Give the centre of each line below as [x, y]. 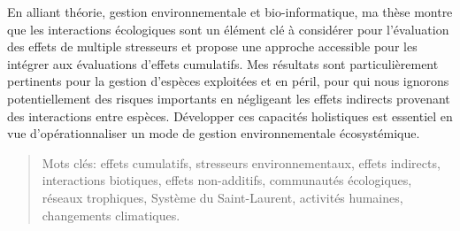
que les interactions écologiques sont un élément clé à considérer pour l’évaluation [228, 29]
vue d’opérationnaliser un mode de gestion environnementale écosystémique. [214, 133]
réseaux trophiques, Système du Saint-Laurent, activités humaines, [222, 197]
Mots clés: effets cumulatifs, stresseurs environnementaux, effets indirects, [241, 162]
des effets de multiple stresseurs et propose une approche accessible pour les [212, 46]
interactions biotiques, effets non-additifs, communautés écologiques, [227, 180]
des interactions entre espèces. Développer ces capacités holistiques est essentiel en [230, 115]
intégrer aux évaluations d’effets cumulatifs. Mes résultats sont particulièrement [223, 63]
